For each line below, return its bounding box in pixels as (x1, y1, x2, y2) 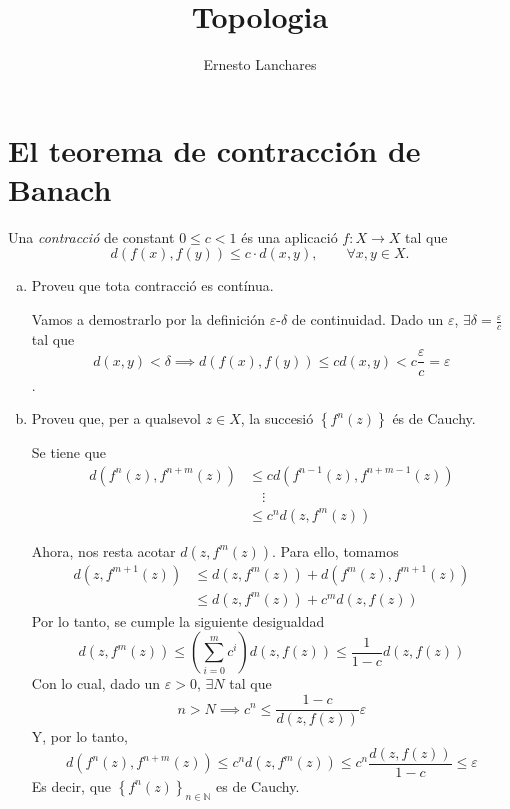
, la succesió (240, 408, 314, 429)
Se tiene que (31, 442, 107, 463)
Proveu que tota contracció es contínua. (31, 275, 274, 296)
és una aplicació (241, 226, 338, 247)
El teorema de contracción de (8, 129, 421, 170)
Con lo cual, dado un (31, 673, 161, 694)
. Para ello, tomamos (271, 540, 399, 561)
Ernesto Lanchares (203, 54, 317, 75)
